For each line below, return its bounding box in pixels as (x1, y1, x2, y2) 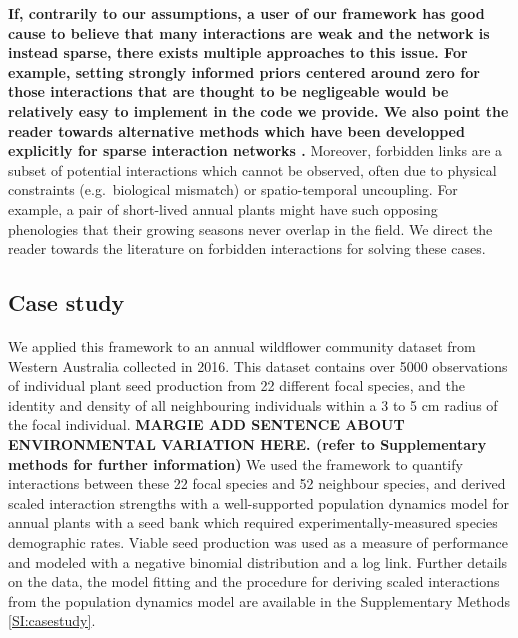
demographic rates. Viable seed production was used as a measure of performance (8, 532, 508, 553)
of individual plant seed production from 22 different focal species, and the (8, 375, 465, 396)
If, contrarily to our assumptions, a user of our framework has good (8, 3, 485, 23)
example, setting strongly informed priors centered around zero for (8, 61, 480, 82)
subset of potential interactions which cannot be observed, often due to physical (8, 159, 497, 180)
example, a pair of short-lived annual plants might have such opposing (8, 198, 438, 219)
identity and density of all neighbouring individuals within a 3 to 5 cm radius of (8, 394, 498, 415)
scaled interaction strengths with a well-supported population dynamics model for (8, 492, 510, 513)
